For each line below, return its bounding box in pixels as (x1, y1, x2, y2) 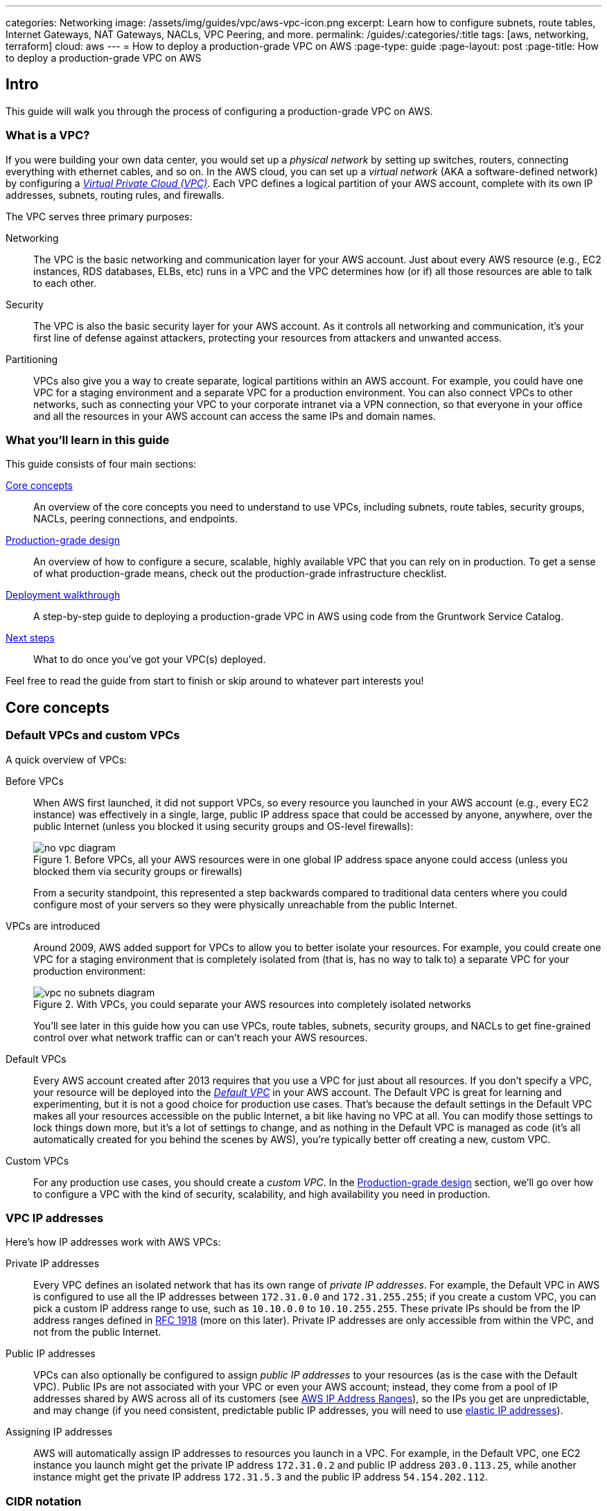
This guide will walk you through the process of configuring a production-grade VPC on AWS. (6, 105, 433, 117)
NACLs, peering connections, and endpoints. (33, 513, 238, 525)
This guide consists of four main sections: (6, 458, 197, 470)
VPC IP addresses (6, 1210, 104, 1225)
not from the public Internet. (33, 1326, 161, 1338)
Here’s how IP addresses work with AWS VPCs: (6, 1236, 221, 1248)
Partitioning (6, 353, 58, 365)
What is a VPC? (6, 128, 90, 143)
